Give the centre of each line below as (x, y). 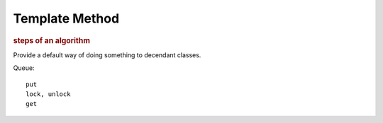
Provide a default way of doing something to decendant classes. (107, 55)
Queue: (24, 68)
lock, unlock (48, 94)
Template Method (66, 18)
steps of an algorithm (52, 40)
